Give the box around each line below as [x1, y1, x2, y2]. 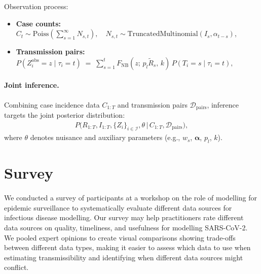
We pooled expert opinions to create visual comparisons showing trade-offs [4, 232, 236, 243]
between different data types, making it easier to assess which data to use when [4, 242, 251, 253]
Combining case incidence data [4, 99, 100, 110]
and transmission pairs [117, 99, 188, 110]
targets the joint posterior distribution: [4, 110, 125, 120]
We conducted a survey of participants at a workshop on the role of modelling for [4, 192, 257, 203]
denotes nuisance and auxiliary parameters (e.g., [30, 132, 180, 143]
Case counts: [16, 18, 61, 28]
